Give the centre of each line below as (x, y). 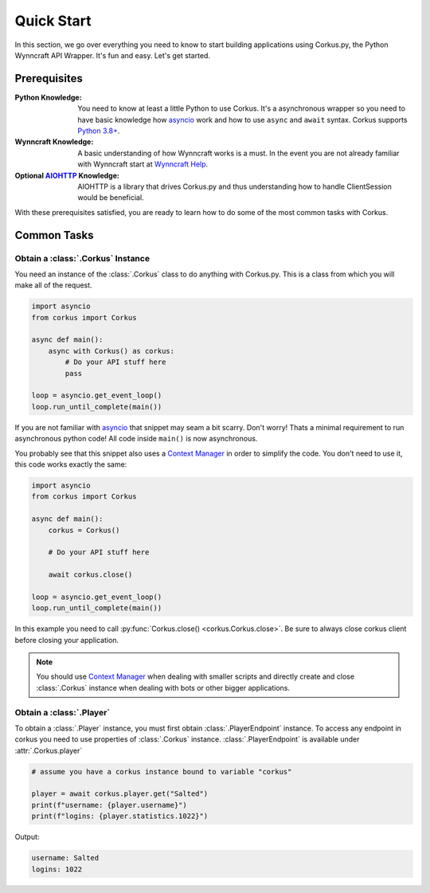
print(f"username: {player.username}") (109, 805)
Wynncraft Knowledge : (54, 142)
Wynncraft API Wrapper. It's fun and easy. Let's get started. (113, 55)
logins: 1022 (57, 869)
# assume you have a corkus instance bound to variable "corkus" (162, 772)
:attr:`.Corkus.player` (49, 750)
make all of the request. (53, 285)
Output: (27, 837)
